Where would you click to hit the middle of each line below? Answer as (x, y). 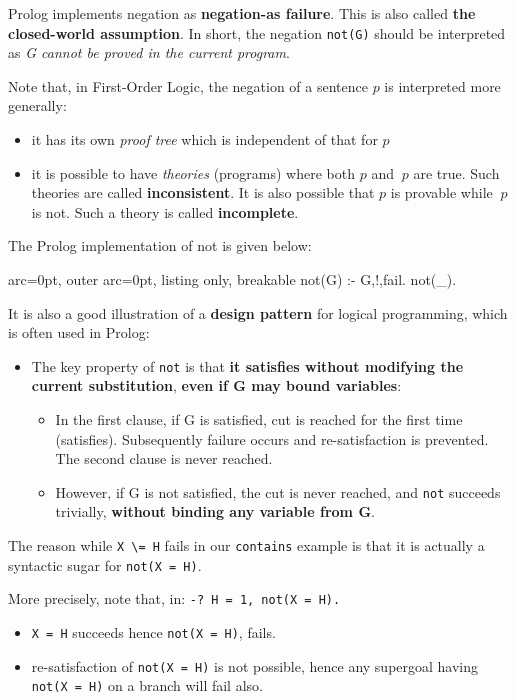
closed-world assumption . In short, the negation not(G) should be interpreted (257, 32)
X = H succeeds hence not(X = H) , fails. (153, 632)
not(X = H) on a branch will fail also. (147, 685)
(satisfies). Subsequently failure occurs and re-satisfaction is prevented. (272, 438)
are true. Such (456, 172)
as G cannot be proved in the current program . (149, 52)
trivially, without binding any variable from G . (215, 511)
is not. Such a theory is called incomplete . (165, 211)
